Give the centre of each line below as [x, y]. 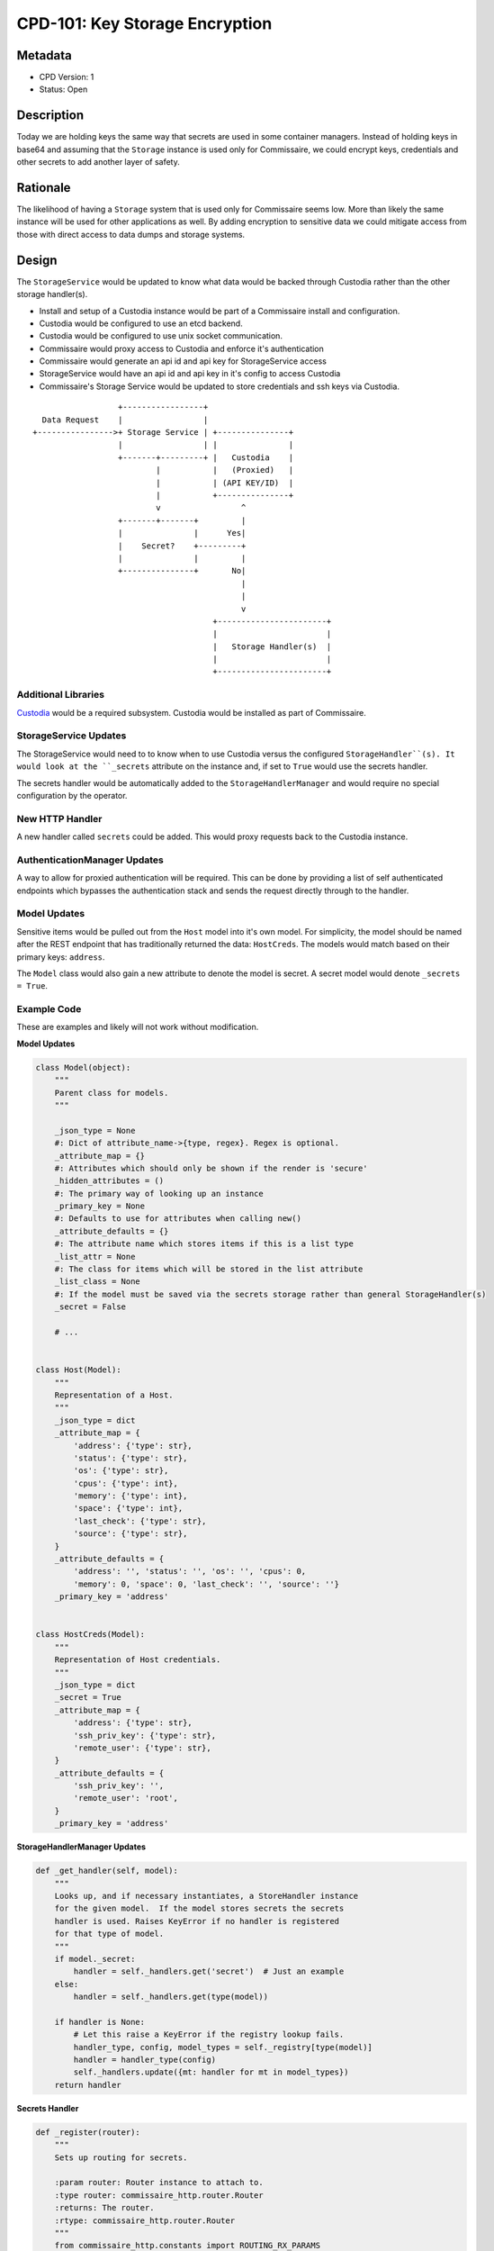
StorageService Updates [72, 736]
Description [50, 116]
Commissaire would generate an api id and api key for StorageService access [183, 361]
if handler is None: [100, 2022]
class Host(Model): [78, 1370]
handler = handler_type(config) [144, 2060]
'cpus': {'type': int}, [126, 1483]
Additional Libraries [61, 695]
